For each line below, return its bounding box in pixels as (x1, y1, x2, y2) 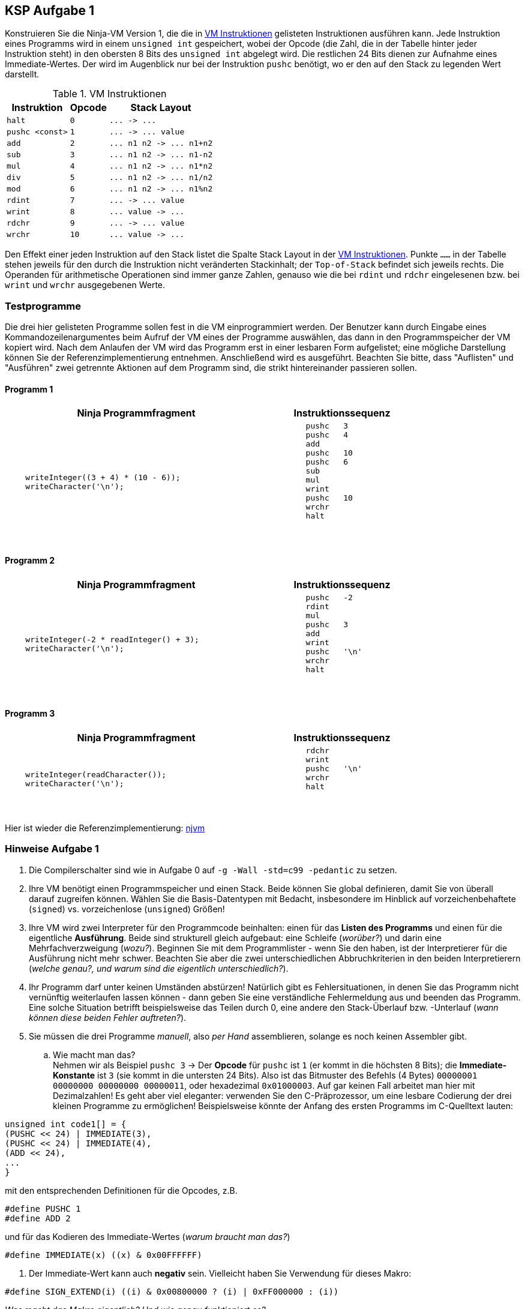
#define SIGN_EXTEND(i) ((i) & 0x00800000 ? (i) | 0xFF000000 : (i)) (5, 1286, 339, 1296)
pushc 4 (305, 430, 349, 440)
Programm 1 (5, 384, 53, 394)
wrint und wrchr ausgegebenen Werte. (5, 280, 166, 290)
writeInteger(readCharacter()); (25, 770, 167, 780)
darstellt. (5, 69, 40, 80)
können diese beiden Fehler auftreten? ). (29, 1012, 187, 1023)
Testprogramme (5, 299, 82, 312)
